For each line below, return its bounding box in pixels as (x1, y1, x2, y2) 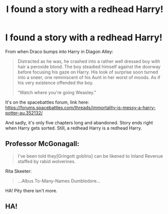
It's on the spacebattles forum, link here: (5, 99, 89, 105)
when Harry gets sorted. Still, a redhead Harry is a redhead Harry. (5, 125, 142, 131)
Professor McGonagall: (5, 139, 80, 148)
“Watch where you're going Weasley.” (17, 89, 96, 95)
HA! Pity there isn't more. (5, 187, 58, 193)
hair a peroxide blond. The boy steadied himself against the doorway (17, 63, 161, 69)
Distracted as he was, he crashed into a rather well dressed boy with (17, 58, 160, 64)
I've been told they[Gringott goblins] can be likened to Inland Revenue (17, 153, 163, 159)
